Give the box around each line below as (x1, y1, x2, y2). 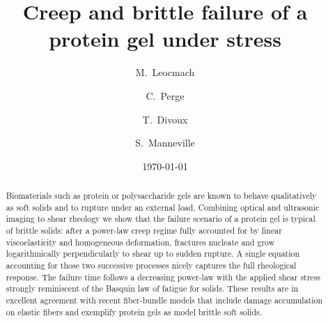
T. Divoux (142, 112, 188, 126)
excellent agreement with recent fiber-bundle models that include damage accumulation (6, 294, 323, 306)
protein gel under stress (49, 24, 281, 53)
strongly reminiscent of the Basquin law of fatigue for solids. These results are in (6, 283, 299, 294)
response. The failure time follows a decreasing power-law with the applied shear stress (6, 271, 320, 283)
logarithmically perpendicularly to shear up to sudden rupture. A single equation (6, 248, 300, 260)
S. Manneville (135, 135, 195, 150)
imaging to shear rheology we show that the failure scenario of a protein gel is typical (6, 213, 315, 225)
